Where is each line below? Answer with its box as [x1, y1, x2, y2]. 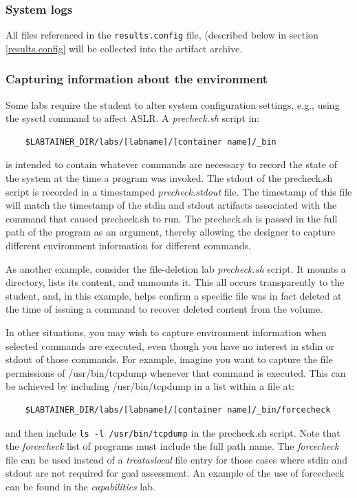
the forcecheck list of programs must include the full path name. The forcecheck [6, 439, 339, 453]
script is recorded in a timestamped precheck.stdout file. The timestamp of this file [6, 184, 352, 198]
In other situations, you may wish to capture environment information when [6, 325, 327, 339]
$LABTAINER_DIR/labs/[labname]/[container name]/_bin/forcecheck [25, 404, 331, 415]
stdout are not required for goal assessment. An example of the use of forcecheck [6, 466, 345, 480]
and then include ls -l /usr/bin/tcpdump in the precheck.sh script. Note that [6, 425, 340, 439]
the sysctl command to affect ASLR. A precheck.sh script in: [6, 111, 260, 125]
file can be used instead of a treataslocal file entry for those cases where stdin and [6, 452, 348, 466]
